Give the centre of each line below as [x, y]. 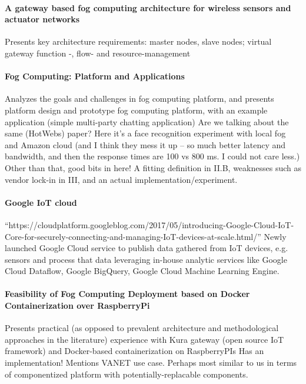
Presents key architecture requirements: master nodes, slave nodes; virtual [138, 41]
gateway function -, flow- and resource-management [98, 53]
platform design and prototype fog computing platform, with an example [136, 110]
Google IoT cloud [41, 202]
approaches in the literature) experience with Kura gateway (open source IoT [144, 339]
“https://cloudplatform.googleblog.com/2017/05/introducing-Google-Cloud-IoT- [149, 224]
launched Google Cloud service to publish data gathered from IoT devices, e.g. [147, 248]
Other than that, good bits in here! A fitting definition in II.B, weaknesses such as [153, 167]
